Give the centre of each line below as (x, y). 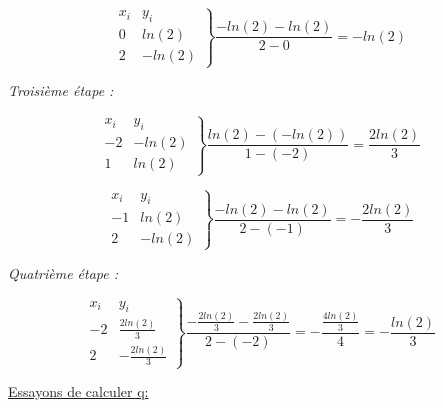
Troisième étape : (61, 90)
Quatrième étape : (63, 272)
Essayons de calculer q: (78, 391)
